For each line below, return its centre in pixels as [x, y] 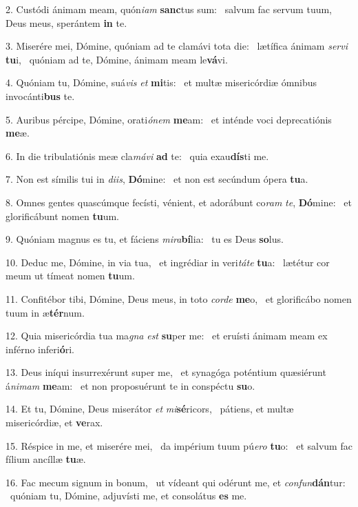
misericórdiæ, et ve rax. [54, 423]
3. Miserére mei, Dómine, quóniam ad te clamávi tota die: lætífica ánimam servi [177, 46]
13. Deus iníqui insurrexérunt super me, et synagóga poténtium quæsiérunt [166, 372]
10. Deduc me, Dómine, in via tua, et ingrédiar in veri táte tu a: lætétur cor [168, 262]
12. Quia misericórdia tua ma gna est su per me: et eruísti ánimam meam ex [167, 336]
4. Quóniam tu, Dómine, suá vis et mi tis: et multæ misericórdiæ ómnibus [161, 82]
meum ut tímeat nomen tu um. [70, 276]
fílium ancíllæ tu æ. [46, 459]
